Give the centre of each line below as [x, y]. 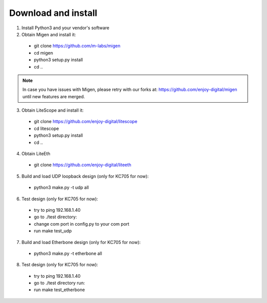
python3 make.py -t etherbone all [68, 253]
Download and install [53, 13]
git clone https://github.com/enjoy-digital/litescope [86, 121]
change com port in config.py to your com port [82, 224]
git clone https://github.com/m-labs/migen [77, 46]
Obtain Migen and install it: [49, 34]
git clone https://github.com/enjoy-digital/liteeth [83, 165]
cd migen [44, 53]
